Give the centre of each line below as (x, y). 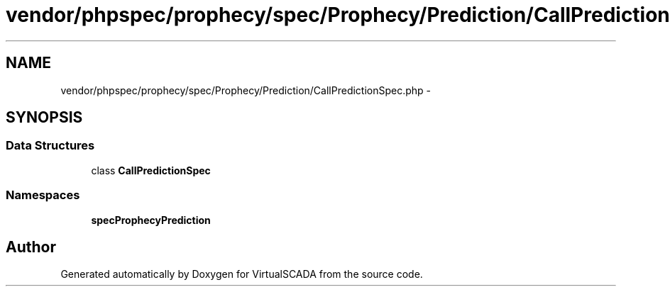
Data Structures (50, 146)
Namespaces (43, 195)
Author (31, 247)
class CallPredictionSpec (151, 170)
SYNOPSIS (44, 118)
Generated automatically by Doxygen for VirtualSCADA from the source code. (242, 274)
